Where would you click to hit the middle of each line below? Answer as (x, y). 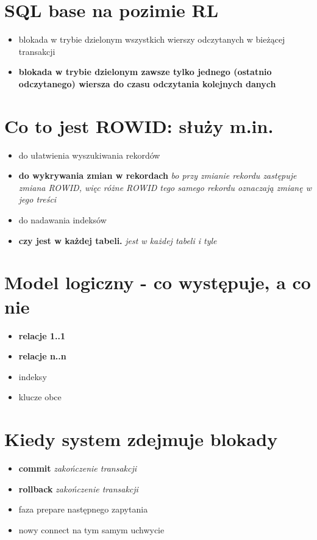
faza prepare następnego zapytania (83, 509)
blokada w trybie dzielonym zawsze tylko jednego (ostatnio (145, 72)
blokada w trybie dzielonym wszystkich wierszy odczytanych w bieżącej (152, 39)
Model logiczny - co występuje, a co (158, 282)
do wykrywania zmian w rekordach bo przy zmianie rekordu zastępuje (158, 175)
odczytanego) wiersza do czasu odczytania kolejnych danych (147, 83)
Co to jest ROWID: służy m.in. (139, 125)
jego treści (37, 199)
